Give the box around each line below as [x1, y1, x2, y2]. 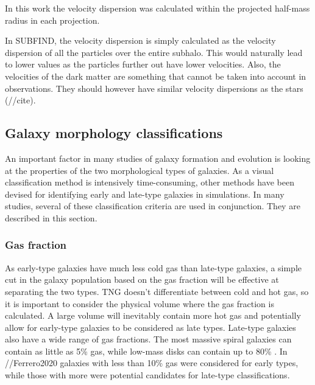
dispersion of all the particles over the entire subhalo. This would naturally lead [5, 46, 303, 58]
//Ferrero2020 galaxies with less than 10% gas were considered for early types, [5, 356, 299, 369]
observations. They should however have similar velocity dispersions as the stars [5, 82, 303, 94]
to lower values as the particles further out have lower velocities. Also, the [5, 58, 281, 71]
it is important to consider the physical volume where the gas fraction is [5, 297, 274, 310]
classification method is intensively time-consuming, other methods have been [5, 176, 294, 189]
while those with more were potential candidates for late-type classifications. [5, 369, 290, 381]
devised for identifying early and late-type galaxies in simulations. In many [5, 187, 285, 200]
